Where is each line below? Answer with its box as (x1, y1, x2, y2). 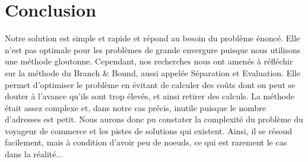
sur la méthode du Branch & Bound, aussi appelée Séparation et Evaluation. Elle (5, 66, 301, 79)
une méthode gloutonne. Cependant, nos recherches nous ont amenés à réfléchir (5, 55, 293, 67)
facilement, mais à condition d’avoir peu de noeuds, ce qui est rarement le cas (5, 136, 287, 148)
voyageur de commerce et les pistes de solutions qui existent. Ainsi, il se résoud (5, 124, 293, 137)
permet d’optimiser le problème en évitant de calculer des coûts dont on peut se (5, 78, 296, 90)
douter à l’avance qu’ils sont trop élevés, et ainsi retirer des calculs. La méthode (5, 90, 295, 102)
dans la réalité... (5, 148, 63, 160)
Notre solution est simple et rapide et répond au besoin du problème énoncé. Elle (5, 32, 300, 44)
